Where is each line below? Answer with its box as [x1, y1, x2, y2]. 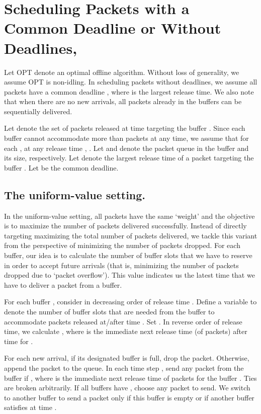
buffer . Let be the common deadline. [4, 162, 119, 173]
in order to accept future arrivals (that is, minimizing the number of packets [4, 260, 239, 270]
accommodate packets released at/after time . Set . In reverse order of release [4, 316, 242, 326]
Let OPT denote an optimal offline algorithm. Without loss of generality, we [4, 66, 239, 77]
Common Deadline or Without [4, 18, 221, 38]
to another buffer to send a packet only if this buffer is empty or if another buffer [4, 392, 254, 402]
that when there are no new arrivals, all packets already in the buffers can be [4, 96, 242, 107]
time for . [4, 336, 33, 346]
